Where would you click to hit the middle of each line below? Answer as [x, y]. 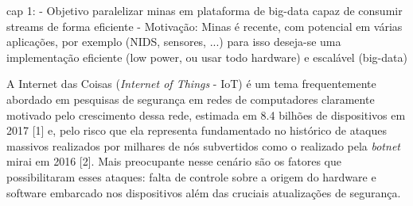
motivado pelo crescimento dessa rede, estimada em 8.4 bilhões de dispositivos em [206, 114]
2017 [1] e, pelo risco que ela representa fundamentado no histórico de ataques [197, 130]
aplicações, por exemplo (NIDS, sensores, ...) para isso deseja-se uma [174, 42]
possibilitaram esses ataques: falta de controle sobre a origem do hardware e [191, 176]
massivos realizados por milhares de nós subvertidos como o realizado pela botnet [203, 145]
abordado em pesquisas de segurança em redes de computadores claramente [191, 99]
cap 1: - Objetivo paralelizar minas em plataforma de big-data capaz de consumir [205, 10]
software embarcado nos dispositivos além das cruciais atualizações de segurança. [204, 192]
